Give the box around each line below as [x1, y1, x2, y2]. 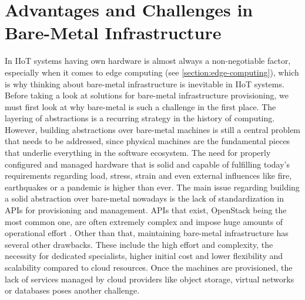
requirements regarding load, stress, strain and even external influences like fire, [5, 169, 292, 182]
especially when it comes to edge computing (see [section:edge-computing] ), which [5, 66, 299, 78]
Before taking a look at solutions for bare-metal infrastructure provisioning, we [5, 89, 289, 101]
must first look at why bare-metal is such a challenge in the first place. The [5, 100, 276, 112]
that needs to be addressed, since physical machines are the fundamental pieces [5, 135, 290, 147]
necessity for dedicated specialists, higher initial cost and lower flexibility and [5, 250, 283, 262]
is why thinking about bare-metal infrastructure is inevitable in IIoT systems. [5, 77, 284, 90]
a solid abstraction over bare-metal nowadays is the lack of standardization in [5, 192, 284, 204]
